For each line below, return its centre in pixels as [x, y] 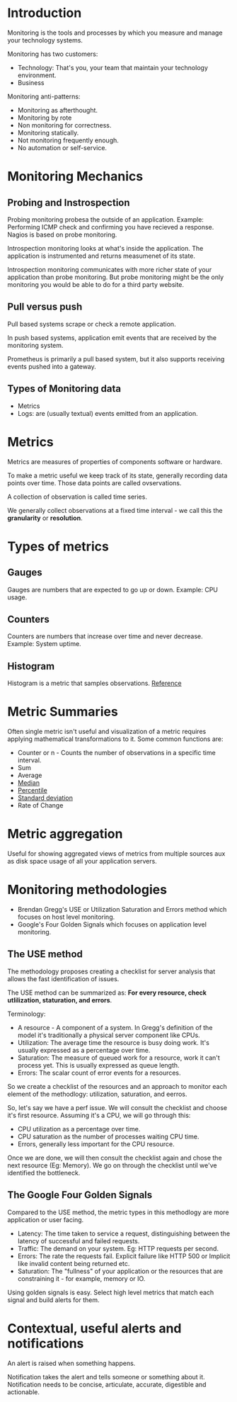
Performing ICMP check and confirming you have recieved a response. [111, 227]
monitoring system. [35, 345]
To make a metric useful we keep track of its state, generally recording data [117, 475]
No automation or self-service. [62, 147]
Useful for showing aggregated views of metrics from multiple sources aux [116, 854]
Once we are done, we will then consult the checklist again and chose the [115, 1158]
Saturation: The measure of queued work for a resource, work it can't [119, 1058]
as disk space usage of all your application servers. [82, 861]
